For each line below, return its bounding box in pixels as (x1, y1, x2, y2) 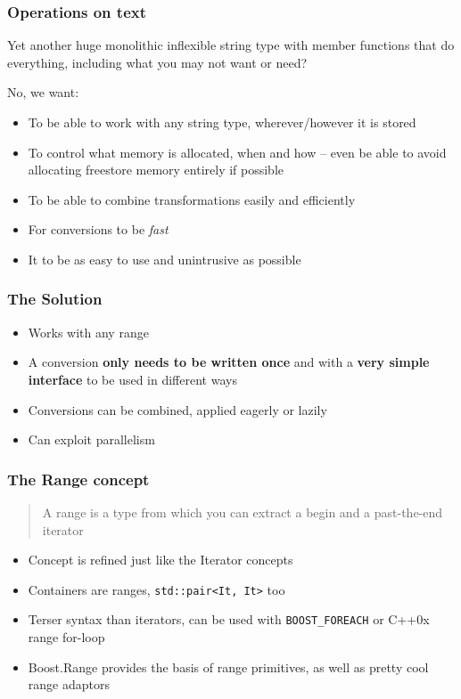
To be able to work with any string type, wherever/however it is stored (28, 113, 416, 131)
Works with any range (28, 322, 149, 341)
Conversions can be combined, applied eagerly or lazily (28, 400, 327, 419)
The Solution (7, 288, 103, 310)
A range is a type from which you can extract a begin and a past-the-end (42, 502, 443, 521)
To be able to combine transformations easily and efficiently (28, 190, 356, 208)
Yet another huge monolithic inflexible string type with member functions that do (7, 36, 455, 54)
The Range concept (7, 467, 150, 490)
